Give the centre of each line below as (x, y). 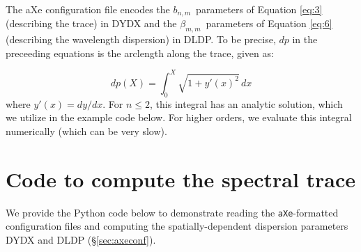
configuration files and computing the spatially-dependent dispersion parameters (177, 226)
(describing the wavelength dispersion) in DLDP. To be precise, (141, 39)
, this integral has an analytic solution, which (246, 103)
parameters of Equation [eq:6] (269, 23)
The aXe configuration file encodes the (88, 9)
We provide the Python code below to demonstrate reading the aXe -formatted (172, 212)
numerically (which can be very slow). (86, 131)
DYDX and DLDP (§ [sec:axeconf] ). (81, 239)
